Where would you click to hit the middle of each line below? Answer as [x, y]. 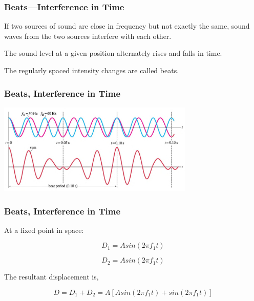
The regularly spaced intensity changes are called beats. [92, 70]
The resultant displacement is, [51, 277]
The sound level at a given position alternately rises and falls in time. [113, 53]
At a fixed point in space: [44, 230]
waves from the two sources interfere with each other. [88, 36]
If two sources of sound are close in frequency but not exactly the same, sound [127, 26]
